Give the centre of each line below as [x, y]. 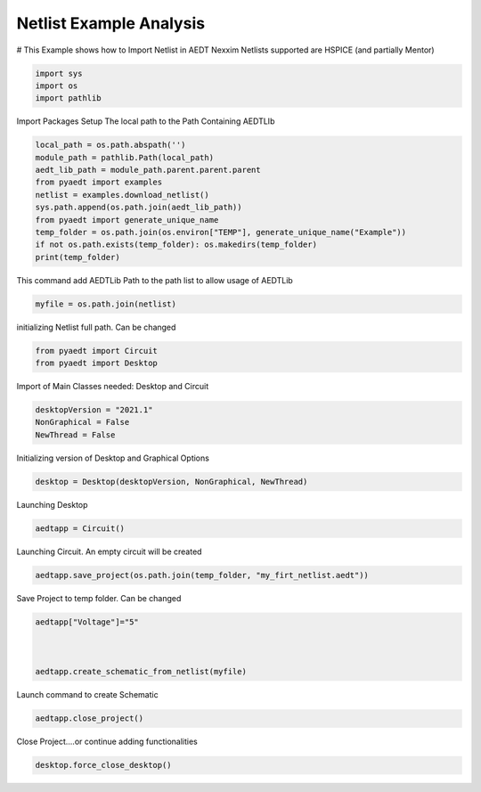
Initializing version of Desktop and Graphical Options [113, 458]
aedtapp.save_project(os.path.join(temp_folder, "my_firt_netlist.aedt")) [202, 575]
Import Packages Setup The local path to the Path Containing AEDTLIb [146, 121]
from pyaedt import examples [99, 182]
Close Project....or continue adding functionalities [107, 742]
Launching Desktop [52, 504]
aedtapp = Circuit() [80, 528]
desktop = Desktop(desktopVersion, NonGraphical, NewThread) [171, 482]
